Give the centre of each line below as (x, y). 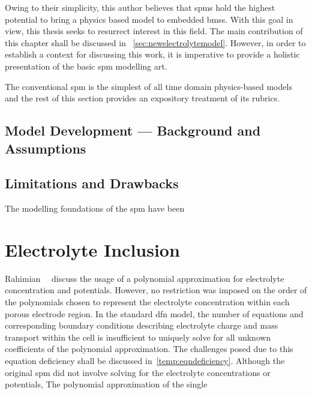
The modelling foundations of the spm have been (95, 208)
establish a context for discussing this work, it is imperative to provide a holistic (152, 54)
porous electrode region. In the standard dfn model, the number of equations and (154, 313)
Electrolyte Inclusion (92, 249)
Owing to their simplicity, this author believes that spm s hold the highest (140, 7)
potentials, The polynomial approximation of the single (106, 384)
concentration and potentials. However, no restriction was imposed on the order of (156, 290)
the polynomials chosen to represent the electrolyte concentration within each (147, 302)
